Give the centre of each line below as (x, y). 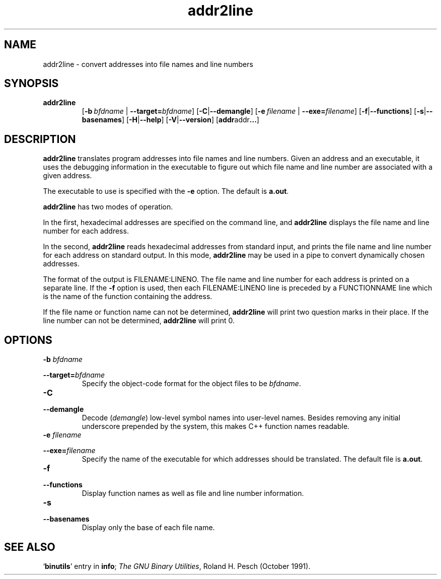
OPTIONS (28, 340)
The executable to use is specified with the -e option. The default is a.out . (166, 191)
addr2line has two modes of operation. (108, 207)
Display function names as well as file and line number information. (193, 493)
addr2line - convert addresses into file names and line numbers (148, 64)
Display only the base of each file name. (148, 528)
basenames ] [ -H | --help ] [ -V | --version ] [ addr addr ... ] (170, 120)
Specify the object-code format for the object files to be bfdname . (191, 384)
